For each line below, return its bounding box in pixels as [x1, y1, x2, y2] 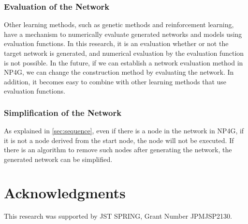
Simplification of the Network [4, 106, 122, 118]
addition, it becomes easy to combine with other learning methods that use [4, 76, 227, 86]
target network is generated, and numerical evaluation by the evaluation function [4, 48, 244, 58]
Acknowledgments [4, 182, 126, 202]
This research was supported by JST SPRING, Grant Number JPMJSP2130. [4, 210, 232, 221]
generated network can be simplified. [4, 154, 113, 164]
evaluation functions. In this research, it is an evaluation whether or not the [4, 38, 229, 48]
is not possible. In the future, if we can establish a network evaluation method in [4, 57, 243, 67]
